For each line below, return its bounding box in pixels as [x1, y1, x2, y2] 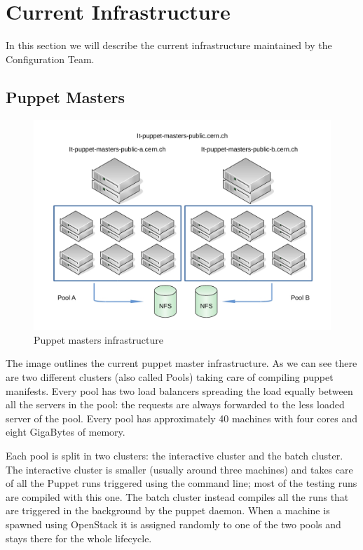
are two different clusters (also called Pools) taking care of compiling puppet [6, 370, 334, 384]
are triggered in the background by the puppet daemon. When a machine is [6, 503, 330, 518]
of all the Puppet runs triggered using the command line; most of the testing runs [6, 476, 357, 490]
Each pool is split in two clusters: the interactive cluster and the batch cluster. [6, 448, 343, 463]
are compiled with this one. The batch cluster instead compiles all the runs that [6, 489, 349, 504]
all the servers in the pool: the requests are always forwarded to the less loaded [6, 397, 345, 412]
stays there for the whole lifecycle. [6, 530, 152, 545]
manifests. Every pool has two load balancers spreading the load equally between [6, 383, 353, 398]
